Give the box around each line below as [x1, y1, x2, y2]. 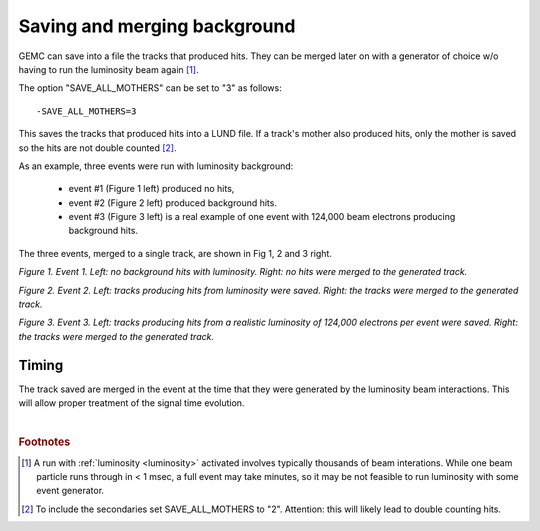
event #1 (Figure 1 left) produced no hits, [68, 183, 235, 195]
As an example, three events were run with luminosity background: [18, 160, 294, 172]
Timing [18, 356, 64, 374]
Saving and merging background [18, 15, 296, 37]
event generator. [36, 485, 105, 497]
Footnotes [18, 435, 71, 449]
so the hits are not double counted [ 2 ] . [18, 141, 177, 154]
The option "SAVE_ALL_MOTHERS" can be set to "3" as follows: [18, 82, 282, 94]
